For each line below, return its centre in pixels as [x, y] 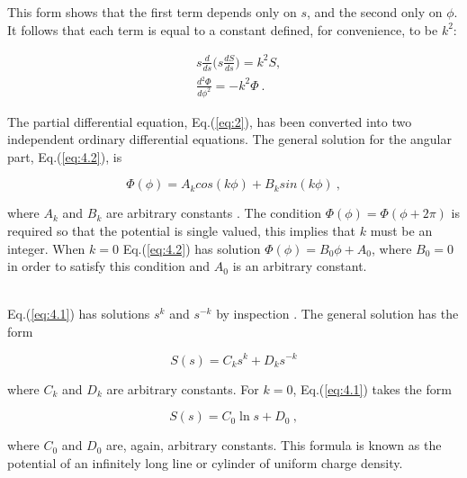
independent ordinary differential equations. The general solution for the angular [229, 139]
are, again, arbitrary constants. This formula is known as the [274, 445]
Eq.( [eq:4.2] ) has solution [192, 248]
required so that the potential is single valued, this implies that [182, 230]
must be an [401, 230]
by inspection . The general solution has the [337, 314]
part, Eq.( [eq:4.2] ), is [65, 156]
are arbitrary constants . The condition [214, 213]
